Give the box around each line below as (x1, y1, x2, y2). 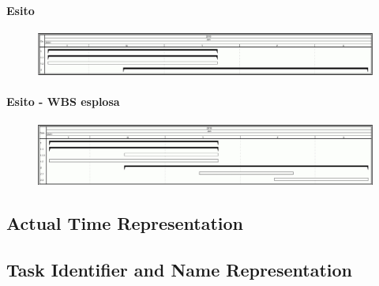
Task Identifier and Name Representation (6, 257, 352, 281)
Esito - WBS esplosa (6, 93, 120, 110)
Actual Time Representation (6, 211, 244, 235)
